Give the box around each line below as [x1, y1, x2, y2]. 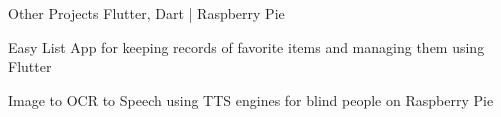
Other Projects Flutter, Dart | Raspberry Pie [8, 3, 285, 23]
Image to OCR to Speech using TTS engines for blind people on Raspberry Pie [8, 89, 494, 110]
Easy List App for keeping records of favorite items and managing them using [8, 36, 485, 57]
